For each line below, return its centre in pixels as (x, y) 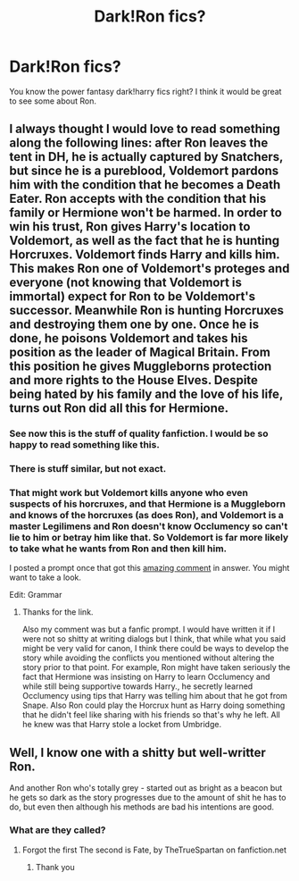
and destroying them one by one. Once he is (134, 325)
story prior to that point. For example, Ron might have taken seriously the (156, 667)
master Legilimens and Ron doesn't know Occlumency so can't (149, 526)
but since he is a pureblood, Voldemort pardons (144, 171)
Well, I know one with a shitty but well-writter (137, 752)
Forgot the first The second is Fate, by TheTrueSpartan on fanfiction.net (154, 850)
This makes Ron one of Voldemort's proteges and (149, 268)
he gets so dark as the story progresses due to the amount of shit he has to (148, 798)
